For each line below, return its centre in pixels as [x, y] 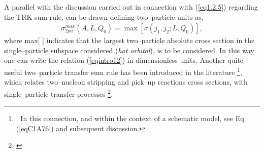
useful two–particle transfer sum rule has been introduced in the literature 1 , [123, 71]
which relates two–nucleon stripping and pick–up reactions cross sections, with [126, 82]
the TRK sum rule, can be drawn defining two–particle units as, [104, 16]
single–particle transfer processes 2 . [59, 93]
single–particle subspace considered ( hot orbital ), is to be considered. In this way [129, 50]
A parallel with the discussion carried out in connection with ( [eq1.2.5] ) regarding [131, 7]
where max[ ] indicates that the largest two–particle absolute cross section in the [129, 40]
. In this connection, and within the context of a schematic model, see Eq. [131, 118]
